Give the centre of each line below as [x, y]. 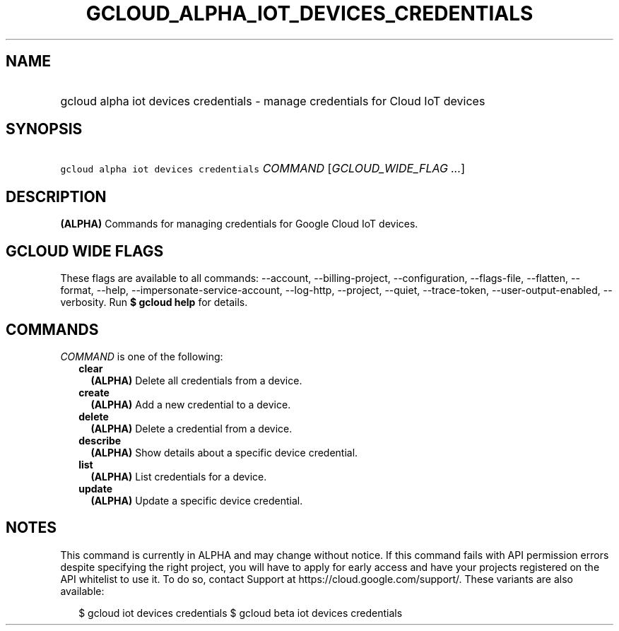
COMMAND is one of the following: [142, 356]
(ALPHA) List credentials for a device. [179, 476]
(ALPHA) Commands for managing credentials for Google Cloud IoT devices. [239, 224]
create [94, 392]
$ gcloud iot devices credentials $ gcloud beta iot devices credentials [241, 613]
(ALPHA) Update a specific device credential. [197, 500]
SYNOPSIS [44, 129]
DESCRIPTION [56, 196]
